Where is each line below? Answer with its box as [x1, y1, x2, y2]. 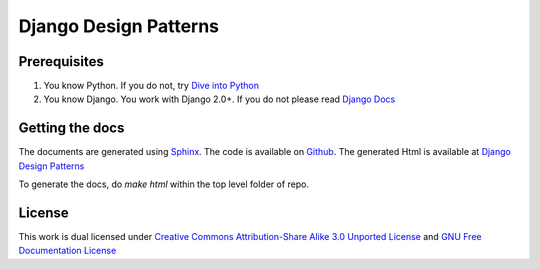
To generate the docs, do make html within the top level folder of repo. [18, 178, 310, 190]
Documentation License [18, 245, 117, 257]
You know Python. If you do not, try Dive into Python [43, 80, 260, 92]
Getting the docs [18, 120, 125, 137]
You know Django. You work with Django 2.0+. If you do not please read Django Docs [43, 93, 396, 105]
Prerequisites [18, 53, 104, 70]
